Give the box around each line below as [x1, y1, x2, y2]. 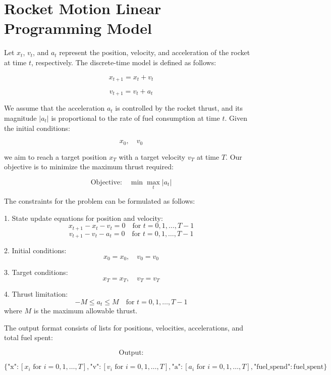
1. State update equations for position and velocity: [4, 212, 163, 223]
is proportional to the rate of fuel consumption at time [51, 113, 220, 123]
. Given [225, 113, 247, 123]
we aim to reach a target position [4, 151, 107, 162]
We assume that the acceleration [4, 103, 105, 113]
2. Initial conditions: [4, 245, 67, 256]
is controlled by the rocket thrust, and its [115, 103, 243, 113]
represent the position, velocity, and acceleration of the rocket [59, 47, 250, 58]
